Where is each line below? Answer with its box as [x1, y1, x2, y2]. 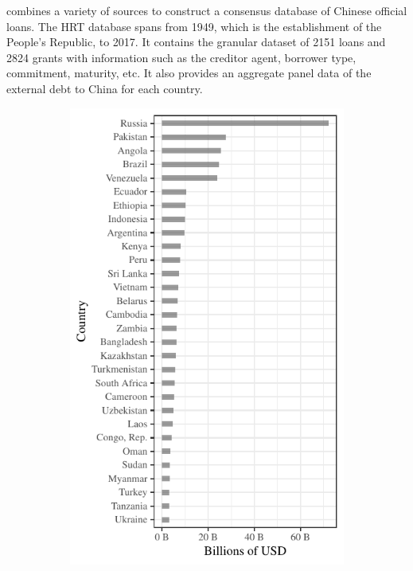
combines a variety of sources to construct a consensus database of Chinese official [6, 2, 407, 18]
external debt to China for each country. [6, 80, 203, 96]
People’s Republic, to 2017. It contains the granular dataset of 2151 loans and [6, 33, 386, 50]
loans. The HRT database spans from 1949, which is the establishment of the [6, 18, 382, 34]
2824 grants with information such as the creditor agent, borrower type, [6, 49, 357, 65]
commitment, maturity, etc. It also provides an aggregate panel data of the [6, 65, 372, 81]
